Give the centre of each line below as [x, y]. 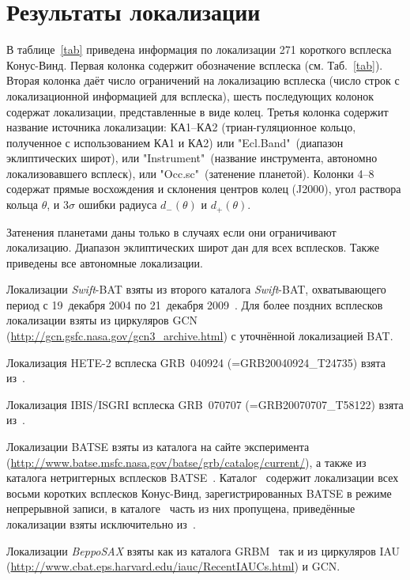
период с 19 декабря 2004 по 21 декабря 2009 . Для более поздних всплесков [195, 304]
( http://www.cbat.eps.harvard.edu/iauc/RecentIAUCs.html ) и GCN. [173, 566]
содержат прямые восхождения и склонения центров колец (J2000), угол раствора [204, 189]
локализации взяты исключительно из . [101, 524]
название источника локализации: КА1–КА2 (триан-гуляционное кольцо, [181, 127]
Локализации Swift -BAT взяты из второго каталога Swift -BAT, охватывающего [196, 289]
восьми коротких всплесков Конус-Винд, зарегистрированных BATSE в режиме [199, 493]
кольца [22, 205]
